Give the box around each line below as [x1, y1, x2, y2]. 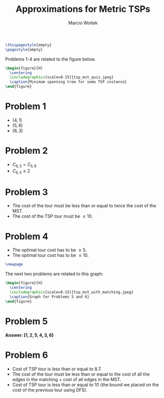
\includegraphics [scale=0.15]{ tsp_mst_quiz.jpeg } [9, 75, 114, 80]
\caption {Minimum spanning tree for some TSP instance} [9, 79, 127, 85]
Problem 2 [5, 145, 48, 157]
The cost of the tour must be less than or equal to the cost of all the [12, 371, 150, 377]
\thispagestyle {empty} [5, 42, 52, 48]
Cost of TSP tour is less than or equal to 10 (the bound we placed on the [12, 382, 159, 388]
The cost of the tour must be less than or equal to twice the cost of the [12, 203, 157, 209]
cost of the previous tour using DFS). [12, 387, 87, 393]
